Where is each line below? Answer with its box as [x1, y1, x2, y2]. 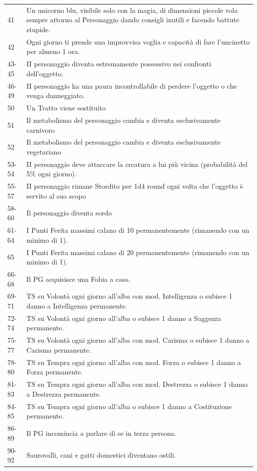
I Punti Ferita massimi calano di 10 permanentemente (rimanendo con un [26, 225, 250, 235]
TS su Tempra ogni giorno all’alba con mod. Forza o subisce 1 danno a [26, 357, 241, 367]
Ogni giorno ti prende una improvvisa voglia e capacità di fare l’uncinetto [26, 36, 250, 47]
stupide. [26, 24, 50, 34]
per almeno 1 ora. [26, 46, 80, 56]
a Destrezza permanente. [26, 388, 101, 399]
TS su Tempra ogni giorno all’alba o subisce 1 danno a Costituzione [26, 401, 232, 411]
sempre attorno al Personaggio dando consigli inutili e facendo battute [26, 14, 239, 25]
